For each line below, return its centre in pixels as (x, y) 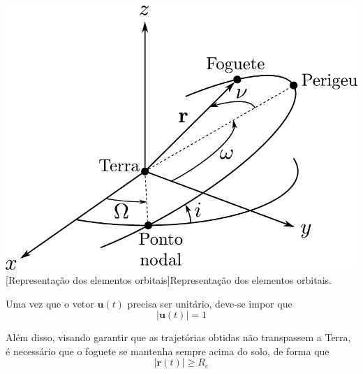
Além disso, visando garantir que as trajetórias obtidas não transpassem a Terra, (178, 337)
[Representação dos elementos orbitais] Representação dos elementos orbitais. (169, 280)
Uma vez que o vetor (50, 303)
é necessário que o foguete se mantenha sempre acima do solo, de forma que (168, 351)
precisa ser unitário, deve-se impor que (210, 303)
